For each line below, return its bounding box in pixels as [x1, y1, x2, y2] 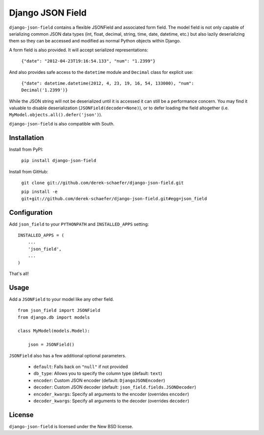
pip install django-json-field [21, 158, 96, 164]
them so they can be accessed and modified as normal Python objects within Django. [9, 38, 181, 44]
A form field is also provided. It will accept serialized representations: [9, 47, 149, 53]
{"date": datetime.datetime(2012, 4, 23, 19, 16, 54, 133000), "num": [21, 81, 194, 86]
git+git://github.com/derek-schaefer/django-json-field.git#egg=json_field [21, 196, 207, 201]
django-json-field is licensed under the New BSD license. [9, 423, 133, 429]
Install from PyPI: [9, 146, 44, 152]
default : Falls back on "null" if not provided [33, 364, 128, 370]
